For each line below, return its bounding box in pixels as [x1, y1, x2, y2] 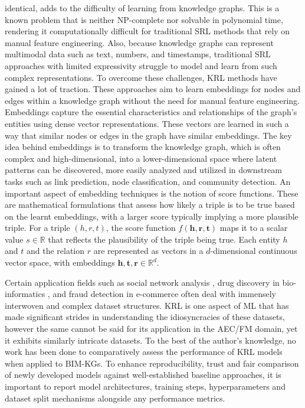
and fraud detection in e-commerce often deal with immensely [53, 288, 276, 300]
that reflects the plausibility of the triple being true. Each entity [48, 233, 280, 245]
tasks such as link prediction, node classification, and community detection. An [5, 175, 291, 187]
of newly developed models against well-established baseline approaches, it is [5, 368, 281, 381]
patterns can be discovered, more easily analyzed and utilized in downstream [5, 164, 282, 176]
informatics [5, 288, 45, 300]
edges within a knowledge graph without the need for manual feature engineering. [5, 94, 300, 106]
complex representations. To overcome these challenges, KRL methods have [5, 71, 277, 83]
